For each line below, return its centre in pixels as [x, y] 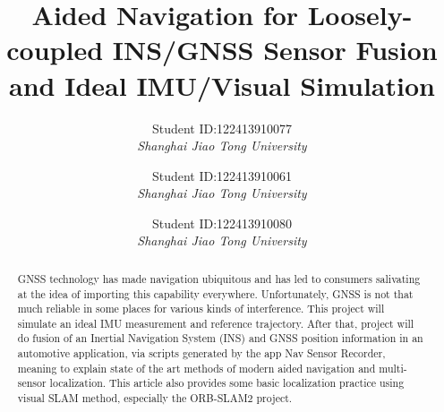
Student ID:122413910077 [222, 128]
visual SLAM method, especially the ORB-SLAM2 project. [155, 398]
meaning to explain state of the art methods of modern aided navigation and [196, 368]
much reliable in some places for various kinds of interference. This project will [201, 309]
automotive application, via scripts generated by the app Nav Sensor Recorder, [201, 353]
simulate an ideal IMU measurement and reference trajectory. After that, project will [216, 323]
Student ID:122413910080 [222, 223]
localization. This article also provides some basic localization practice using [227, 383]
